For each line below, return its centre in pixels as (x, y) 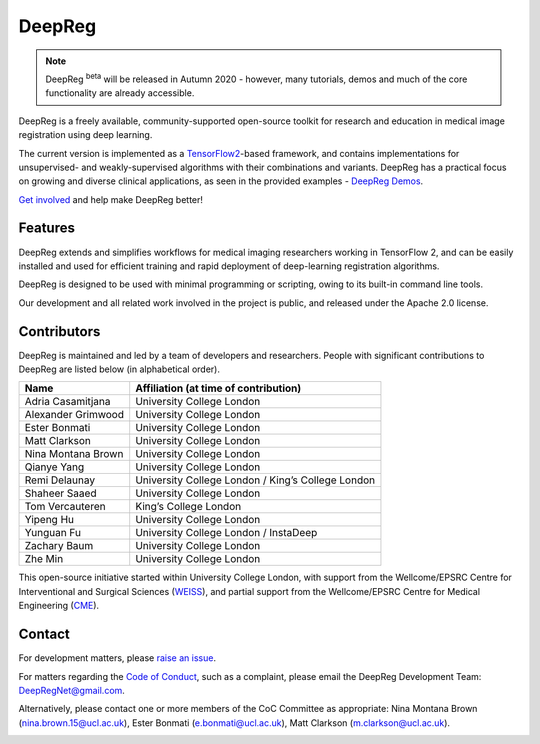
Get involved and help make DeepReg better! (111, 199)
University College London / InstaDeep (226, 533)
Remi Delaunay (59, 480)
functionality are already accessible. (120, 93)
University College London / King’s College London (255, 480)
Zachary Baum (59, 546)
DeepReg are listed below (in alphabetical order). (119, 369)
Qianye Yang (54, 467)
